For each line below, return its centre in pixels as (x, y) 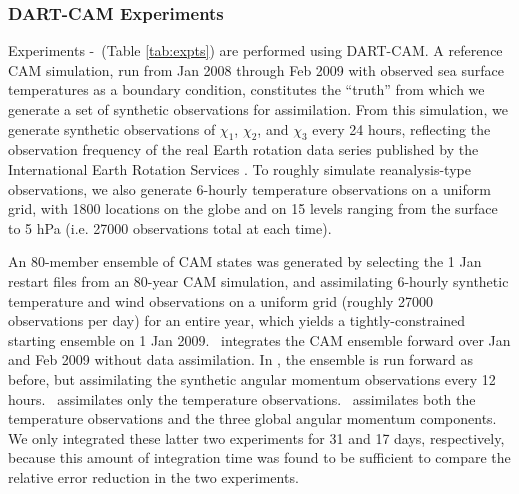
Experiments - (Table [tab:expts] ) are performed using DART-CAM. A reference (255, 50)
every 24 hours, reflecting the (401, 128)
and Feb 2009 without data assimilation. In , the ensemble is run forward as (241, 359)
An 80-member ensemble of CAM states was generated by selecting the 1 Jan (245, 261)
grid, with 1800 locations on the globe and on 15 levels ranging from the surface (253, 208)
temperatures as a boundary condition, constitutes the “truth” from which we (246, 89)
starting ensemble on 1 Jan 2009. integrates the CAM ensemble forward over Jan (259, 339)
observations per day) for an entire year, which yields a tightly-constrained (237, 320)
